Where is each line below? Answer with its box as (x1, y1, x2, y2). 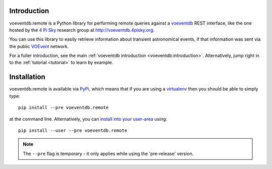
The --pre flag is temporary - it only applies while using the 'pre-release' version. (23, 150, 194, 156)
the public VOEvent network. (9, 43, 69, 49)
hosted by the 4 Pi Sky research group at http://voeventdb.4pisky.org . (9, 27, 155, 33)
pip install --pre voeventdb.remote (18, 105, 109, 111)
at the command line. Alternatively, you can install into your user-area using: (9, 116, 167, 122)
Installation (9, 73, 45, 81)
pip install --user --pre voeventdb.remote (18, 127, 127, 133)
